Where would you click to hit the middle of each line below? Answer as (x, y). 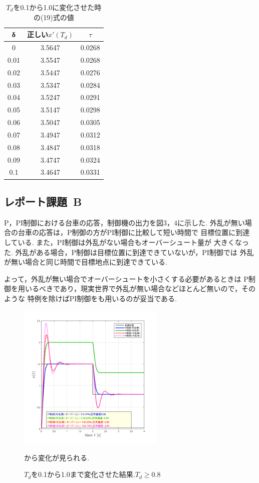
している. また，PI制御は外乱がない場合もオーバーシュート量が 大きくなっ (126, 242)
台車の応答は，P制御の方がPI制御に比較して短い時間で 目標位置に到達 (134, 232)
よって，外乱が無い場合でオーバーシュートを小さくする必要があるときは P (126, 278)
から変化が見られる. (57, 457)
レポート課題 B (43, 201)
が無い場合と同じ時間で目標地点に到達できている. (86, 262)
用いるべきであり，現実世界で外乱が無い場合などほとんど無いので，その (137, 288)
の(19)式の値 (54, 17)
